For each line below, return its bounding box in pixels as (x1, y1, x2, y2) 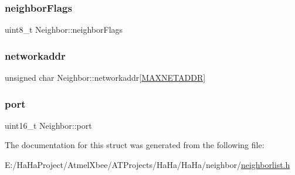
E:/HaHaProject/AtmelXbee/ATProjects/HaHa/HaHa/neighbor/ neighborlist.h (5, 159, 290, 171)
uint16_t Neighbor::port (5, 119, 92, 131)
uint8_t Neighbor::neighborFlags (5, 23, 123, 36)
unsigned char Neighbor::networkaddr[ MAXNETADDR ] (5, 71, 206, 84)
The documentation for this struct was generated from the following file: (5, 139, 265, 151)
